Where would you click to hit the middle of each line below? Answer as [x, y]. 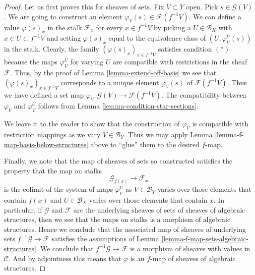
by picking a [172, 27]
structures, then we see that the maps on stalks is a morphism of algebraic [117, 219]
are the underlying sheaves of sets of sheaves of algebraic [159, 209]
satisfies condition [185, 49]
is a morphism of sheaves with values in [190, 248]
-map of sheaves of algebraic [193, 258]
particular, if [23, 209]
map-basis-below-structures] [46, 144]
